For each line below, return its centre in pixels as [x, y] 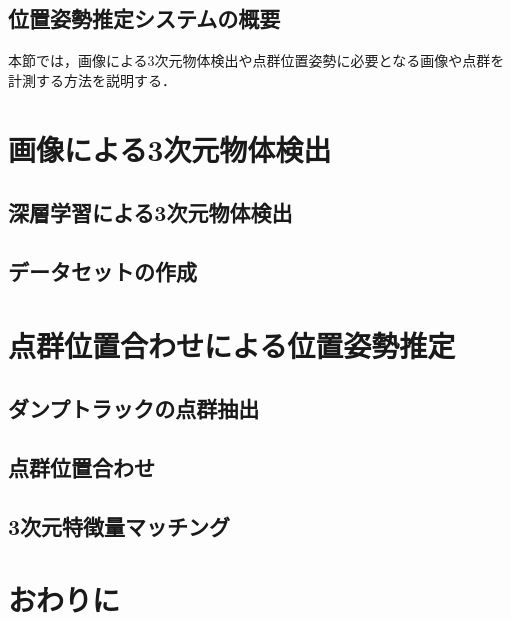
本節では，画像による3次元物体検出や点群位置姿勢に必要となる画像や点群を [256, 60]
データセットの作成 [102, 270]
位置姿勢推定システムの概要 [144, 18]
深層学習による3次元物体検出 [150, 212]
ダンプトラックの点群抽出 [134, 408]
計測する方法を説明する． [92, 79]
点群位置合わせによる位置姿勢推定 [232, 344]
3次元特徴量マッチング [119, 525]
